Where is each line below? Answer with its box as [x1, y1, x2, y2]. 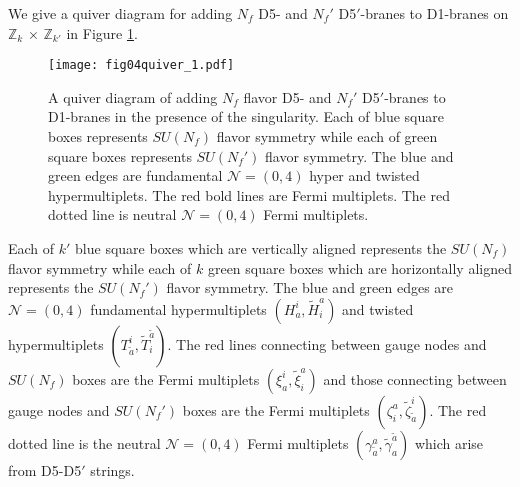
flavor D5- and [243, 86, 332, 107]
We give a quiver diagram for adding [8, 3, 233, 23]
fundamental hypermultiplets [90, 298, 267, 319]
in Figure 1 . [66, 22, 138, 43]
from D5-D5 [8, 459, 82, 480]
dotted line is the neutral [8, 432, 161, 453]
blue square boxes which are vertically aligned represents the [75, 238, 447, 258]
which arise [414, 432, 484, 453]
